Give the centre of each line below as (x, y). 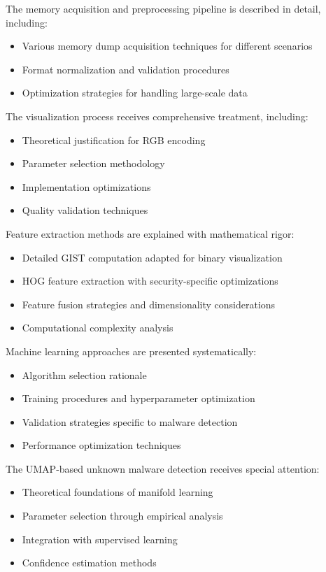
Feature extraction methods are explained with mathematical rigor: (150, 233)
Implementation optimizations (86, 186)
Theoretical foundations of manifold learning (118, 492)
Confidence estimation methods (89, 563)
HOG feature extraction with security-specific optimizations (150, 281)
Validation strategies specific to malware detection (130, 421)
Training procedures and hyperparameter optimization (139, 398)
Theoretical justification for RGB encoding (114, 140)
